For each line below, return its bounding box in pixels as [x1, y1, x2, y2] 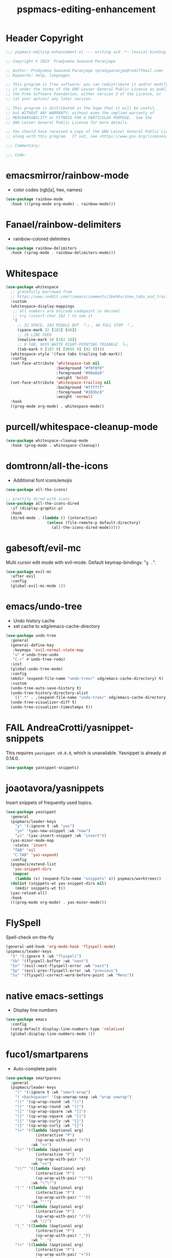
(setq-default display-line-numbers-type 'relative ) [10, 1027, 125, 1032]
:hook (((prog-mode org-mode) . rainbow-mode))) [10, 201, 116, 206]
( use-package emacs [6, 1017, 47, 1022]
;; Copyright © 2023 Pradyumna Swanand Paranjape [6, 58, 116, 64]
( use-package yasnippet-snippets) [6, 765, 80, 770]
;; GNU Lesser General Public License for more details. [6, 120, 130, 125]
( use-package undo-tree [6, 633, 57, 638]
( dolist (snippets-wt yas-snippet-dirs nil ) [10, 881, 107, 886]
